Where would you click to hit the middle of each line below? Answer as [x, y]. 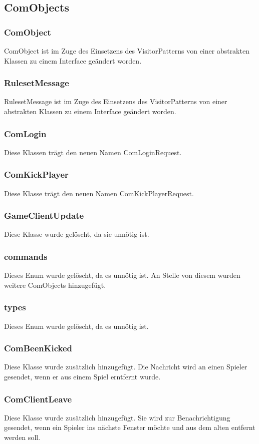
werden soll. [22, 437]
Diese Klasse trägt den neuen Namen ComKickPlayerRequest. [99, 193]
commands [26, 256]
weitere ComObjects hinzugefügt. [55, 285]
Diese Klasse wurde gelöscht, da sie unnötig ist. [77, 234]
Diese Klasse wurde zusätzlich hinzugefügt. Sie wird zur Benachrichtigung [117, 417]
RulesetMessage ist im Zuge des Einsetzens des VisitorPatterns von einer [116, 101]
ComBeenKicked [38, 348]
